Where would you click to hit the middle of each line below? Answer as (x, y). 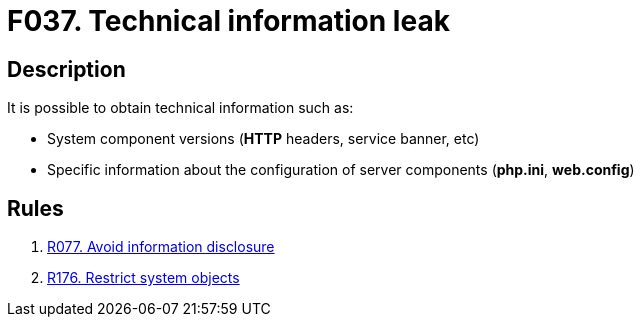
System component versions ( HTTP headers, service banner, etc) (263, 139)
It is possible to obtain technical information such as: (180, 108)
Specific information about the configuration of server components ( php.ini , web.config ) (341, 170)
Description (66, 69)
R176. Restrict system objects (143, 278)
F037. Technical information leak (228, 21)
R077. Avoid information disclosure (161, 247)
